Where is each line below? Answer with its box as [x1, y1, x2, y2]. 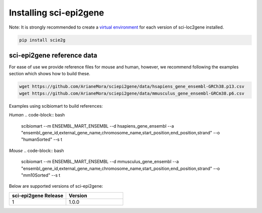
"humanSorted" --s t [21, 136, 63, 143]
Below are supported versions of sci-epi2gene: [9, 183, 103, 189]
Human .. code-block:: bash [9, 112, 65, 118]
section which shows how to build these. [9, 71, 91, 77]
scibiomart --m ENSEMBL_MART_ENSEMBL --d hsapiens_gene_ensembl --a [21, 123, 174, 129]
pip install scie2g [19, 37, 65, 43]
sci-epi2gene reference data [9, 51, 98, 59]
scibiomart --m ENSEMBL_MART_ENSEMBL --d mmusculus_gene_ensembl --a [21, 159, 179, 164]
